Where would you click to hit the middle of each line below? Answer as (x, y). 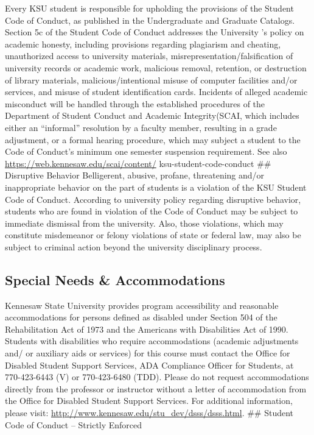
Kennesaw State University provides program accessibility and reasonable (142, 305)
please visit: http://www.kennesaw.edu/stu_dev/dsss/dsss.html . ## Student (149, 413)
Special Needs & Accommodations (115, 279)
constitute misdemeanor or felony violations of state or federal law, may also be (153, 235)
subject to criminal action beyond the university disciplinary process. (134, 246)
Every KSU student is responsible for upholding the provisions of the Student (149, 8)
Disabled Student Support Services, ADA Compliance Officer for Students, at (149, 365)
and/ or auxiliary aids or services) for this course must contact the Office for (148, 353)
